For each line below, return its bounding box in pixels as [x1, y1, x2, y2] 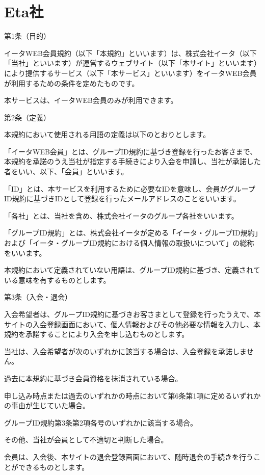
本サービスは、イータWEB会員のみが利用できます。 [4, 95, 178, 105]
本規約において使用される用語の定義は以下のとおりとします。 [4, 129, 210, 140]
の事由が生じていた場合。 [4, 400, 90, 411]
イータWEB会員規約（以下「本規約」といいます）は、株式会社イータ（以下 [4, 47, 257, 58]
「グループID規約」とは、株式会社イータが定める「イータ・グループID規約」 [4, 227, 258, 238]
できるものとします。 [18, 461, 89, 472]
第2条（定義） [4, 112, 50, 122]
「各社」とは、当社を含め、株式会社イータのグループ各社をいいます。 [4, 210, 238, 221]
